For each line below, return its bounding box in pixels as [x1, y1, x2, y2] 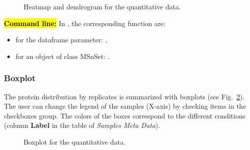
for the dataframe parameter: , [15, 34, 107, 45]
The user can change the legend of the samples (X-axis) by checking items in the [4, 101, 246, 111]
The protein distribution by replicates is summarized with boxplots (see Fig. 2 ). [4, 91, 245, 101]
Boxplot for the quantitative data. [24, 136, 125, 147]
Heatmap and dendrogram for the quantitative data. [24, 1, 181, 11]
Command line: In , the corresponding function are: [4, 18, 166, 28]
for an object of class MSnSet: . [15, 51, 110, 61]
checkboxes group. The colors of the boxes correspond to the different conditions [4, 110, 246, 120]
